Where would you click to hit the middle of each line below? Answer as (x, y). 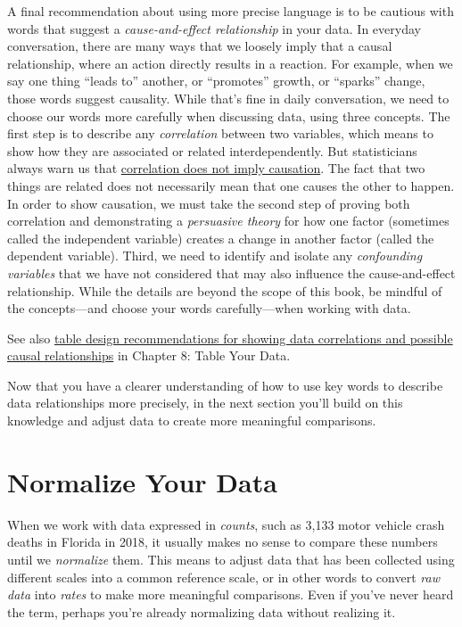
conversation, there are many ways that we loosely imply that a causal (200, 46)
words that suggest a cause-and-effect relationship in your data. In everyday (214, 28)
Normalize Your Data (142, 481)
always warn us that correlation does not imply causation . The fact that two (216, 168)
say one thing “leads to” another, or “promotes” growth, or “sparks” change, (216, 81)
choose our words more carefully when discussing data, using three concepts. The (229, 115)
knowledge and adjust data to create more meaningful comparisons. (192, 421)
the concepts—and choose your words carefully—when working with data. (209, 308)
